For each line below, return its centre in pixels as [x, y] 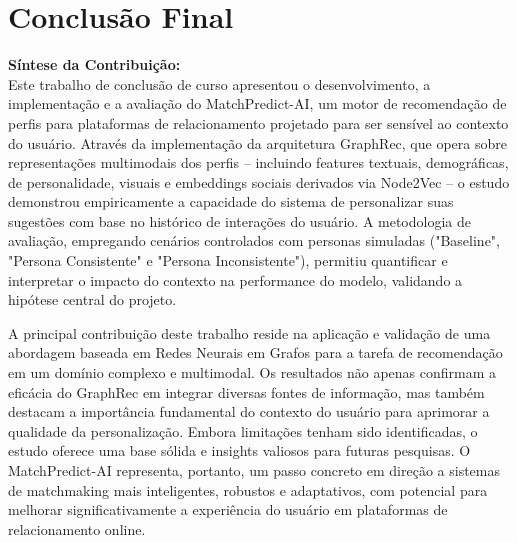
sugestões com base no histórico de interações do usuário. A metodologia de [239, 220]
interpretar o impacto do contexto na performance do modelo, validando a [235, 279]
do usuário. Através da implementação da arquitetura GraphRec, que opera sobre [257, 142]
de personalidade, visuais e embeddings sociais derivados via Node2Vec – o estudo [259, 181]
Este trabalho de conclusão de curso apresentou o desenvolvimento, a [219, 83]
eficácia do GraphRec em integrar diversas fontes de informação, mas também [246, 391]
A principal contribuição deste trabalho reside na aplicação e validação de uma [249, 332]
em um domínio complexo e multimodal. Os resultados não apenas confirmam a [252, 372]
